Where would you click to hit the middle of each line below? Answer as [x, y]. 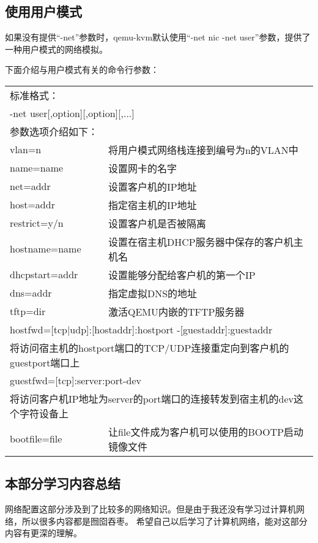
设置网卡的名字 [142, 168]
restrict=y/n [37, 223]
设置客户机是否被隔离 [157, 223]
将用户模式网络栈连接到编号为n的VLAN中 [203, 150]
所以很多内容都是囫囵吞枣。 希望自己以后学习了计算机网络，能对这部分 [165, 521]
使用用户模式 [43, 11]
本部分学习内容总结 [63, 483]
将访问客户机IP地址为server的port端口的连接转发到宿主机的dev [152, 398]
